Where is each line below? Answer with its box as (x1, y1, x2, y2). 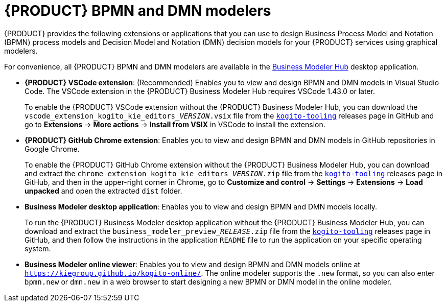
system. (25, 244, 51, 253)
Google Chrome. (25, 144, 80, 153)
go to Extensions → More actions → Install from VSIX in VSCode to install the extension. (25, 120, 325, 129)
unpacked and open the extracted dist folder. (25, 186, 182, 195)
